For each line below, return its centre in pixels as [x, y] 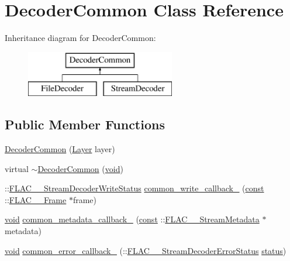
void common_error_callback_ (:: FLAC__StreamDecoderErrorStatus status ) [146, 250]
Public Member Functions [85, 124]
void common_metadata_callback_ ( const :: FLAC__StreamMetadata [132, 219]
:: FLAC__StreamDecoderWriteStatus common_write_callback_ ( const [134, 188]
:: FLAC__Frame [36, 199]
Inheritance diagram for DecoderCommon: [80, 38]
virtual [17, 168]
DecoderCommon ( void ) [80, 168]
